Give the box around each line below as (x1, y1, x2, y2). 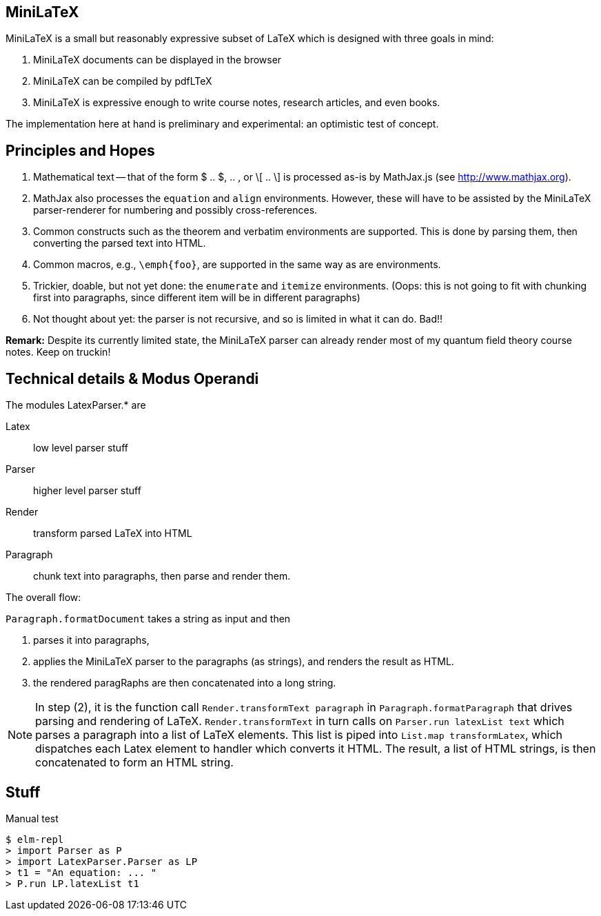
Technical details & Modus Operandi (6, 369, 259, 387)
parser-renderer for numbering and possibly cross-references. (33, 204, 318, 216)
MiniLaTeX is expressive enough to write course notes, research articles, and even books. (33, 96, 440, 109)
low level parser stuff (33, 442, 128, 454)
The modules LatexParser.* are (6, 399, 146, 411)
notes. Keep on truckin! (6, 346, 111, 358)
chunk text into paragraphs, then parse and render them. (33, 570, 291, 582)
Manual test (6, 812, 59, 824)
